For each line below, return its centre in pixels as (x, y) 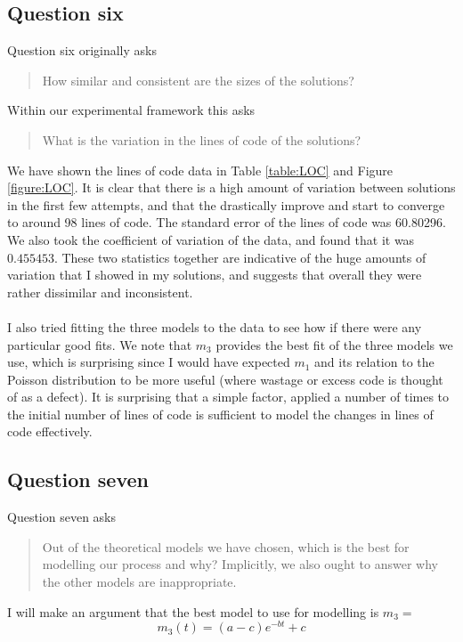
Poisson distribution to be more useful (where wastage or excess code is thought (225, 379)
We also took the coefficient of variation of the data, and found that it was (211, 239)
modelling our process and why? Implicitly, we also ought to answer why (240, 564)
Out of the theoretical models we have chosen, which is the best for (226, 546)
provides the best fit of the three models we (334, 344)
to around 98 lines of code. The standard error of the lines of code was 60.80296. (227, 222)
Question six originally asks (82, 50)
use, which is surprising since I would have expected (149, 362)
